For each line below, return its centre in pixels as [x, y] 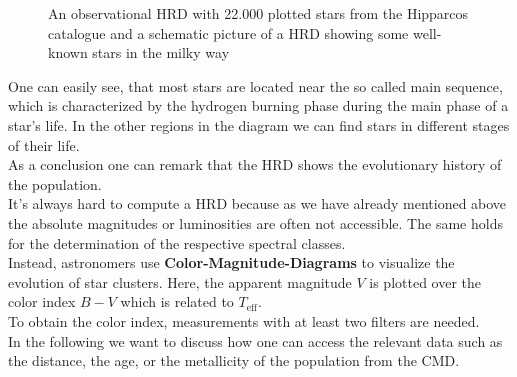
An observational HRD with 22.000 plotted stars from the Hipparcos [258, 13]
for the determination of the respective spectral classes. [177, 242]
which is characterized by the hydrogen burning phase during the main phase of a [258, 105]
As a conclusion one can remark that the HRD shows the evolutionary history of [255, 164]
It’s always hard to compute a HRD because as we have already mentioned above [257, 203]
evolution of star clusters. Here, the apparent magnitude [180, 281]
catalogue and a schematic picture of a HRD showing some [228, 32]
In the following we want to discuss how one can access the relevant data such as [255, 340]
